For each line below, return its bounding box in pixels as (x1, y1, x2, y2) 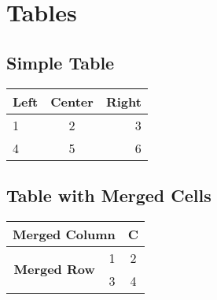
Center (50, 92, 94, 111)
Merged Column (13, 224, 116, 243)
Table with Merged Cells (6, 182, 211, 207)
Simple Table (6, 50, 115, 74)
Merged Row (13, 260, 95, 279)
